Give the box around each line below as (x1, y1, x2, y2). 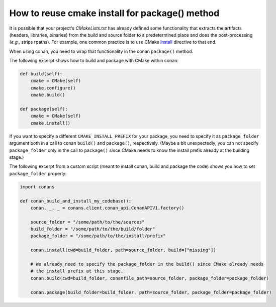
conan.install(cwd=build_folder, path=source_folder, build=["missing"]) (30, 247, 216, 253)
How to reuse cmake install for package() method (9, 8, 220, 19)
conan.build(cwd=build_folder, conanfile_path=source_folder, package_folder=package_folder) (30, 275, 269, 281)
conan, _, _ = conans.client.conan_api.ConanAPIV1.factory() (30, 205, 185, 211)
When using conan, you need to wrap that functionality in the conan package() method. (9, 48, 194, 54)
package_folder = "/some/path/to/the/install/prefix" (30, 233, 166, 239)
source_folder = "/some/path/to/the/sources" (30, 219, 145, 225)
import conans (20, 184, 55, 189)
